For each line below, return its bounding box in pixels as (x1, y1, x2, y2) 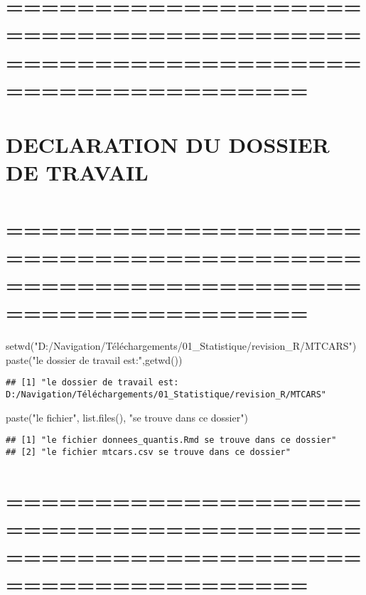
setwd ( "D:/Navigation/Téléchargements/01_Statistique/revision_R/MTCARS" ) (6, 338, 357, 353)
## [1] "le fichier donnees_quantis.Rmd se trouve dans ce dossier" (6, 435, 337, 446)
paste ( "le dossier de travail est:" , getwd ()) (6, 352, 183, 367)
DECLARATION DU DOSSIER (6, 130, 330, 159)
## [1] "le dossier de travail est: (6, 377, 179, 388)
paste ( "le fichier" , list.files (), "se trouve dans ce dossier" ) (6, 409, 248, 424)
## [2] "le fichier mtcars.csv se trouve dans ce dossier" (6, 446, 291, 457)
